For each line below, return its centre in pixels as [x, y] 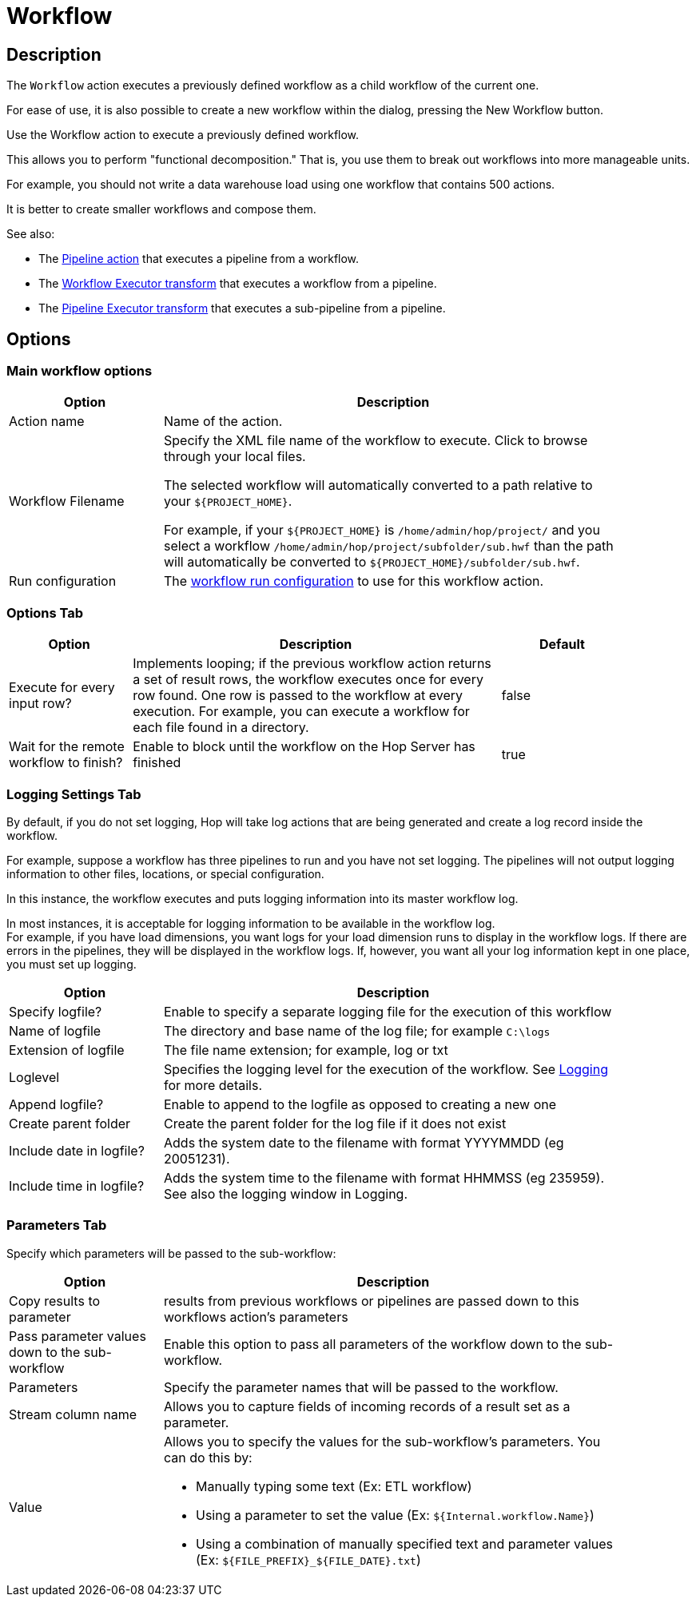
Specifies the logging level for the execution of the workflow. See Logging [386, 1069]
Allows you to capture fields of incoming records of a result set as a [367, 1406]
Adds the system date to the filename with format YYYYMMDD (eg [364, 1142]
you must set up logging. [72, 964]
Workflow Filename [67, 501]
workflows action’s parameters [256, 1317]
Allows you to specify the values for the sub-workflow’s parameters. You [382, 1441]
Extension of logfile [67, 1050]
